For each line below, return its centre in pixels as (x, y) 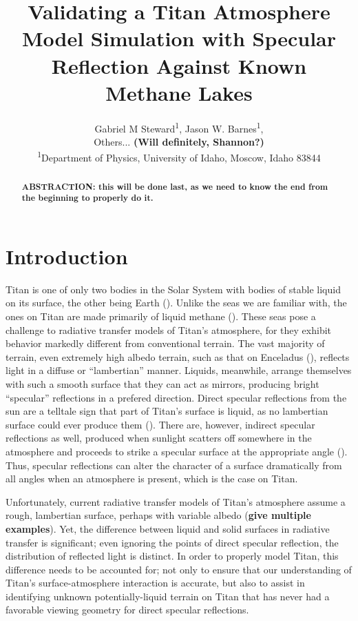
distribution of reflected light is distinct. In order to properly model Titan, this (172, 556)
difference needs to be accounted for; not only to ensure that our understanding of (179, 569)
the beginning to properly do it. (87, 198)
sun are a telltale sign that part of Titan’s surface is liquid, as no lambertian (167, 411)
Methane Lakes (179, 92)
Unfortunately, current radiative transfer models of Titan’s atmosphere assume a (176, 501)
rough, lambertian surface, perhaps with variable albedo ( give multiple (158, 515)
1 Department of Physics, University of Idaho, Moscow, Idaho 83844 (179, 157)
